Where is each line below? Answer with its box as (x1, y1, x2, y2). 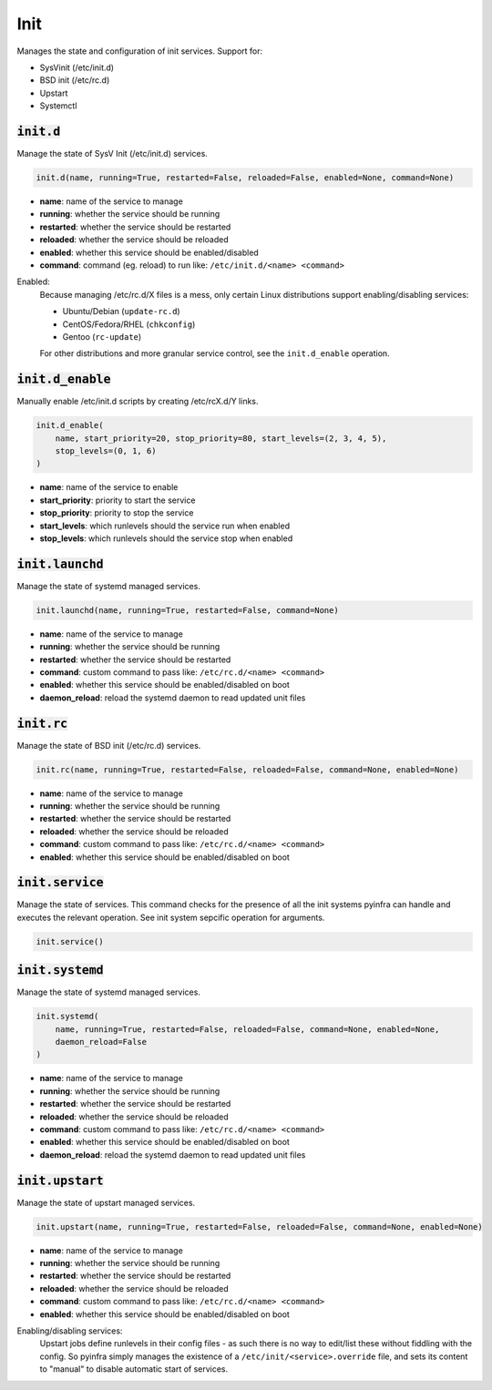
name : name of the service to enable (39, 482, 179, 493)
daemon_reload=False (55, 1037, 148, 1048)
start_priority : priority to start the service (39, 495, 196, 506)
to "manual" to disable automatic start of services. (39, 1364, 229, 1375)
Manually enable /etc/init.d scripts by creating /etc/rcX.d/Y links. (16, 396, 259, 407)
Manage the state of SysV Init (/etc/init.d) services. (16, 148, 209, 159)
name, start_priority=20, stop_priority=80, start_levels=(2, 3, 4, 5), (55, 433, 387, 444)
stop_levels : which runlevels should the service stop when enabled (39, 533, 293, 544)
